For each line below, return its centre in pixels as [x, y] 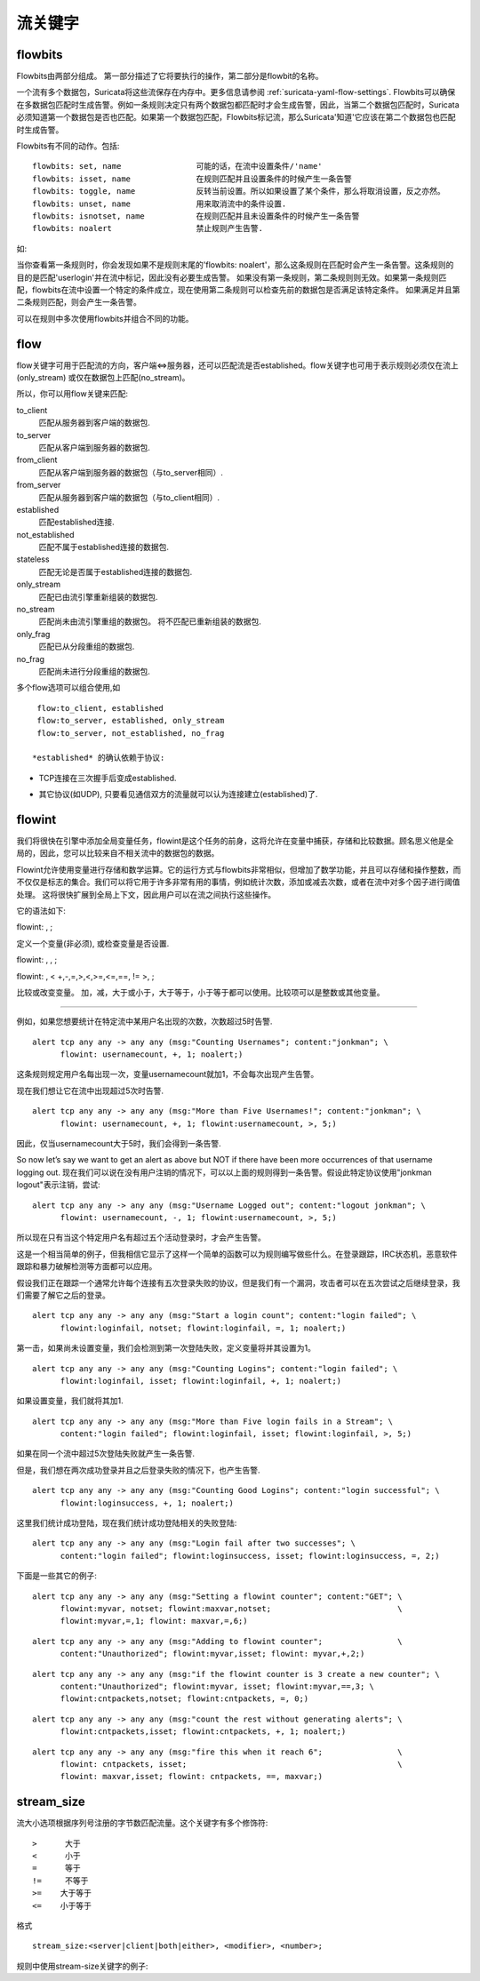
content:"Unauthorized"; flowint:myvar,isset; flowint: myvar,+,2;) [212, 1654]
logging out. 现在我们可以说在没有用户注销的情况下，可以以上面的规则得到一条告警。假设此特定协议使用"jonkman [224, 1172]
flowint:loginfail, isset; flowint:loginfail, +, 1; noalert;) [201, 1381]
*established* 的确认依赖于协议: [99, 758]
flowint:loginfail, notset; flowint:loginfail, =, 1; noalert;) [203, 1328]
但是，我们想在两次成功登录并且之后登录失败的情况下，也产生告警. [139, 1470]
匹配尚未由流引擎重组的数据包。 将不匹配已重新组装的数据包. [150, 621]
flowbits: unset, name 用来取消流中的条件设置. [160, 204]
